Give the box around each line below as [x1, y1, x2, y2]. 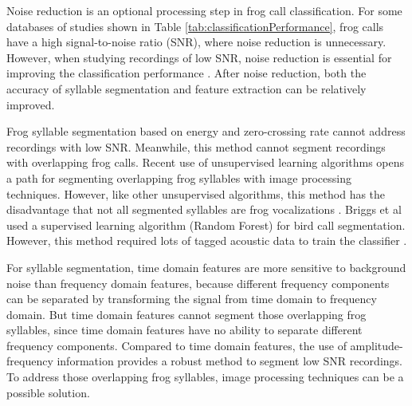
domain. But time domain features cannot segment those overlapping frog [6, 305, 367, 322]
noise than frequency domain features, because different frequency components [6, 274, 390, 291]
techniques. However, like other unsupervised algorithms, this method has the [6, 185, 386, 202]
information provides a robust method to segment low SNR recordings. [57, 353, 402, 369]
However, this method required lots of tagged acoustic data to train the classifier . [6, 232, 407, 249]
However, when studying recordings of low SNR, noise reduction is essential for [6, 49, 392, 65]
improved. [6, 96, 55, 112]
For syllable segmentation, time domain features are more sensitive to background [6, 258, 406, 275]
